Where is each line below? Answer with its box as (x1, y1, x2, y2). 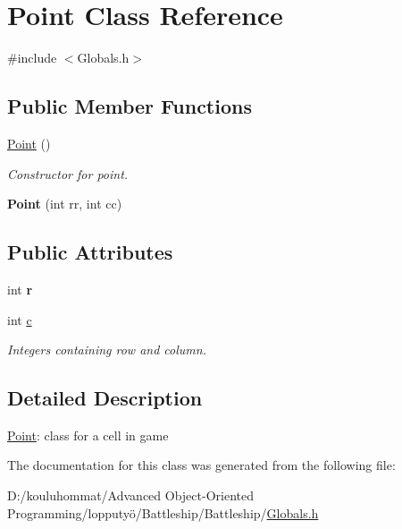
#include (7, 48, 57, 67)
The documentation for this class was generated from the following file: (7, 456, 396, 474)
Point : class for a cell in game (7, 425, 169, 444)
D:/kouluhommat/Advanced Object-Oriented (7, 486, 254, 505)
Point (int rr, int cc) (7, 194, 122, 213)
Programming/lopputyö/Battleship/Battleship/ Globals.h (7, 503, 319, 522)
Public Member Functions (7, 92, 252, 120)
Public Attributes (7, 238, 173, 266)
